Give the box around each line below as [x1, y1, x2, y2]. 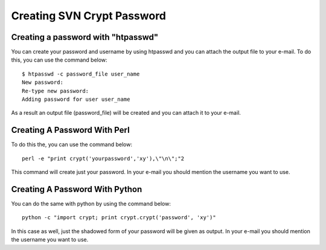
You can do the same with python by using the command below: [11, 200, 171, 207]
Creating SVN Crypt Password [11, 9, 166, 22]
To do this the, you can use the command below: [11, 141, 133, 148]
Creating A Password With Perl [11, 125, 130, 135]
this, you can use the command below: [11, 56, 108, 63]
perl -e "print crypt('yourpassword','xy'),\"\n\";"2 [22, 155, 184, 162]
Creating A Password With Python [11, 184, 142, 194]
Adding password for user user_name [22, 96, 130, 103]
